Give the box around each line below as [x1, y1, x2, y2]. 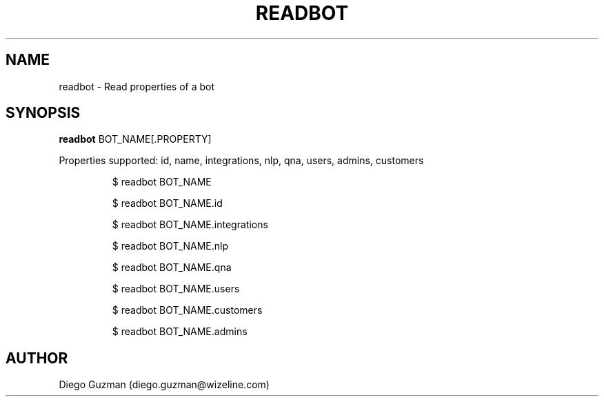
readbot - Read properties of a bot [59, 80, 215, 92]
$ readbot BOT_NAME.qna [112, 261, 232, 274]
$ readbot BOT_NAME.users [112, 283, 240, 295]
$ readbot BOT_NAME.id [112, 197, 223, 210]
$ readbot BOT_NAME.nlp [112, 240, 229, 252]
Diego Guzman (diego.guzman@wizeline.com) [59, 379, 270, 391]
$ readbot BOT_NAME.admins [112, 325, 248, 338]
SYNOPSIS [6, 104, 81, 122]
